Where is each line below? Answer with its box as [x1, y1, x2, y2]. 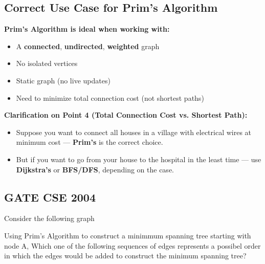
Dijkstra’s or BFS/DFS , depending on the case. [16, 164, 174, 174]
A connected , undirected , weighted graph [16, 40, 160, 51]
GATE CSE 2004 [4, 189, 96, 205]
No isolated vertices [16, 58, 78, 69]
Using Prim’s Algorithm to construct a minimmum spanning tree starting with [4, 230, 251, 240]
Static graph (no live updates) [16, 75, 111, 85]
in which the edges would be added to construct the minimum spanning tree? [4, 250, 247, 261]
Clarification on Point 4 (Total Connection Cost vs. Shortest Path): [4, 109, 248, 120]
